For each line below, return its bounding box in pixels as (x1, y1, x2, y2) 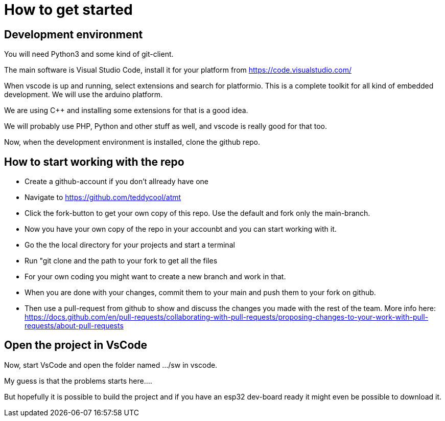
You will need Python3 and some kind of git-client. (4, 50, 174, 59)
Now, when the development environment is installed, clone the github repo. (4, 138, 261, 147)
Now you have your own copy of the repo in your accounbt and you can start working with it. (25, 225, 337, 234)
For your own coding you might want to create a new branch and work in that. (25, 272, 286, 281)
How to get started (4, 1, 133, 18)
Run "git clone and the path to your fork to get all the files (25, 256, 218, 265)
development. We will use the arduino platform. (4, 90, 163, 99)
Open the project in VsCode (4, 339, 148, 352)
